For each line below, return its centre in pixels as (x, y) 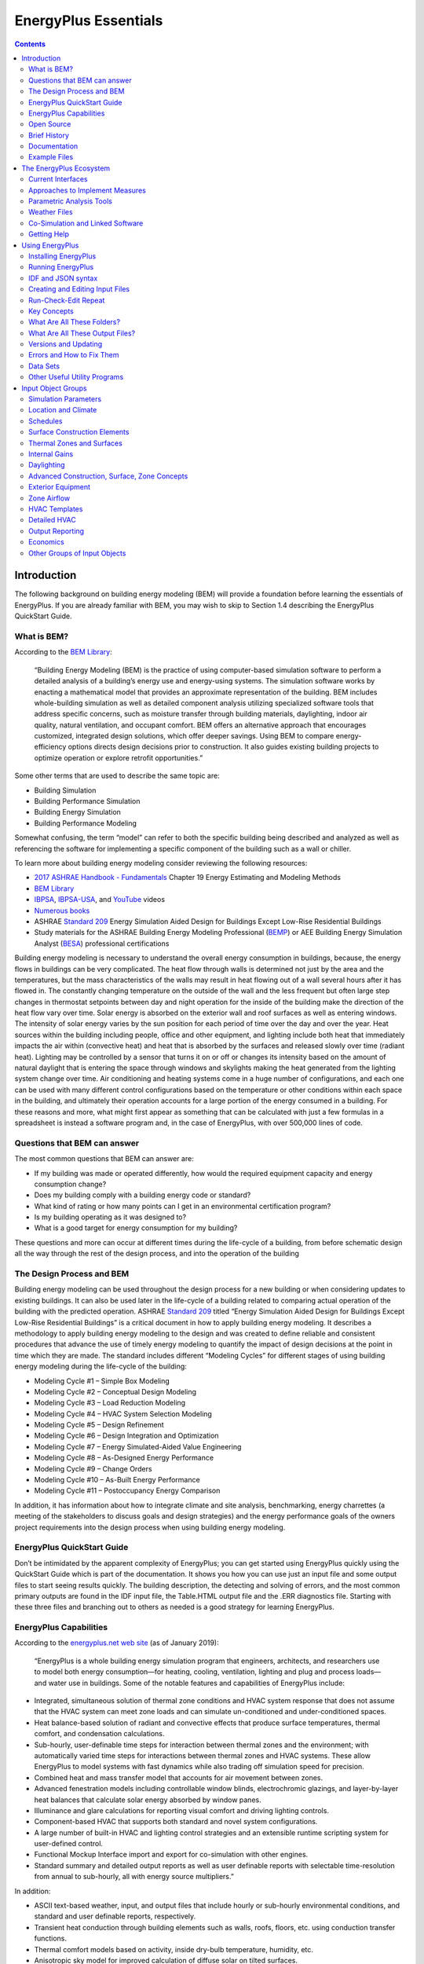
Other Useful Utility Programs (76, 377)
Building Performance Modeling (86, 823)
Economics (46, 542)
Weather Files (51, 212)
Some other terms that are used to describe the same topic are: (117, 776)
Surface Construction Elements (79, 432)
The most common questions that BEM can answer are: (104, 1159)
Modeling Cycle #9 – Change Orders (93, 1468)
